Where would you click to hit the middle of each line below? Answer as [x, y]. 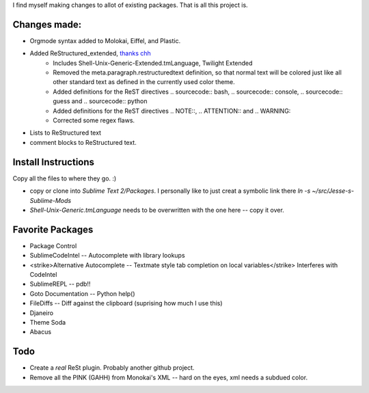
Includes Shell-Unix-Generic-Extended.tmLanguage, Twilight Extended [153, 63]
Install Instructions [54, 162]
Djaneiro [42, 313]
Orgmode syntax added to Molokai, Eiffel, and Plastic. [105, 40]
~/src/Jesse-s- [333, 191]
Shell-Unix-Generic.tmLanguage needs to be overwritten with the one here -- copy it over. [157, 210]
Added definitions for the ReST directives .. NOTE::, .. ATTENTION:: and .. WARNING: [172, 111]
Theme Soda [48, 322]
